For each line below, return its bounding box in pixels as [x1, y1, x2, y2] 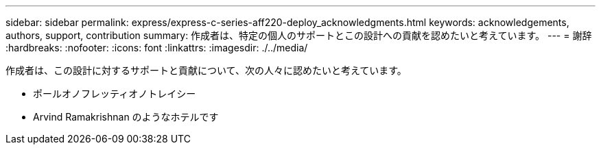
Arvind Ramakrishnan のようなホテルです [33, 111, 219, 123]
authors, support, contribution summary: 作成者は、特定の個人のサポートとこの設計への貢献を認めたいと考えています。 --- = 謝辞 [5, 29, 592, 41]
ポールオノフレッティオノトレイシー [33, 88, 196, 99]
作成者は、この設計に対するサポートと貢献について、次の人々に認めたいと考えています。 [5, 64, 407, 76]
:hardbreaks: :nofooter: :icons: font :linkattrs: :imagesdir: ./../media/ [5, 42, 308, 53]
